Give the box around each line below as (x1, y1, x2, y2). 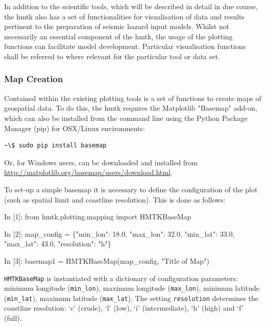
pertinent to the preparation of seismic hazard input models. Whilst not (4, 21, 230, 32)
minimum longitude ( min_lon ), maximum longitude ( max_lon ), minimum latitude (4, 283, 260, 293)
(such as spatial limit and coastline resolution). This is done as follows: (4, 194, 226, 205)
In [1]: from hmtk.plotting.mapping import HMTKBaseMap (4, 211, 191, 222)
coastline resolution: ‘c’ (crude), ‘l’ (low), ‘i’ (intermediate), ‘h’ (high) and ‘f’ (4, 303, 244, 313)
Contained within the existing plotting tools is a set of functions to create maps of (4, 92, 261, 103)
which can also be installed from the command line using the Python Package (4, 112, 248, 123)
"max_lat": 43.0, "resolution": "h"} (4, 238, 111, 249)
